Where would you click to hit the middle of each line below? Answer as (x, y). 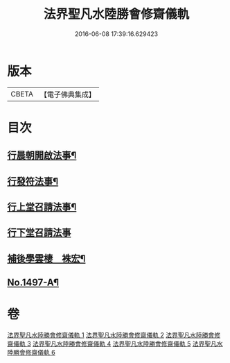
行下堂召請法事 (39, 233)
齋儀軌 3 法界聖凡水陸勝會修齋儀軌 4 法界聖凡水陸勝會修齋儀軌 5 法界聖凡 (112, 344)
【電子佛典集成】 (68, 94)
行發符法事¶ (33, 181)
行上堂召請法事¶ (42, 207)
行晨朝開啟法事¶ (42, 156)
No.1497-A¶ (33, 283)
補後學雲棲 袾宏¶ (46, 259)
